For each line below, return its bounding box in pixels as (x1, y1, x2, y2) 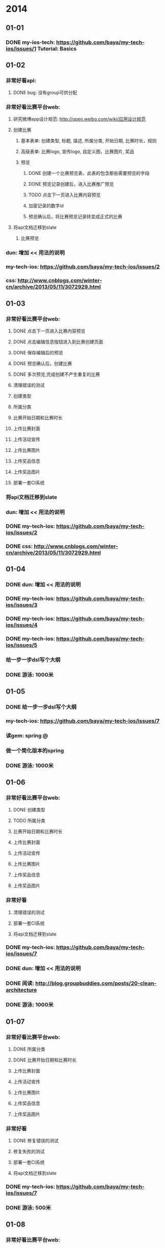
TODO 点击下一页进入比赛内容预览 (28, 192, 101, 198)
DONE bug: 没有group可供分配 (13, 90, 77, 96)
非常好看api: (6, 77, 37, 84)
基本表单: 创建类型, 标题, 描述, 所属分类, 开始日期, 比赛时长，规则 (20, 138, 157, 144)
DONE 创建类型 (13, 807, 45, 813)
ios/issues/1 (6, 45, 37, 52)
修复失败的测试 (13, 1149, 45, 1155)
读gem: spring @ (6, 732, 48, 739)
